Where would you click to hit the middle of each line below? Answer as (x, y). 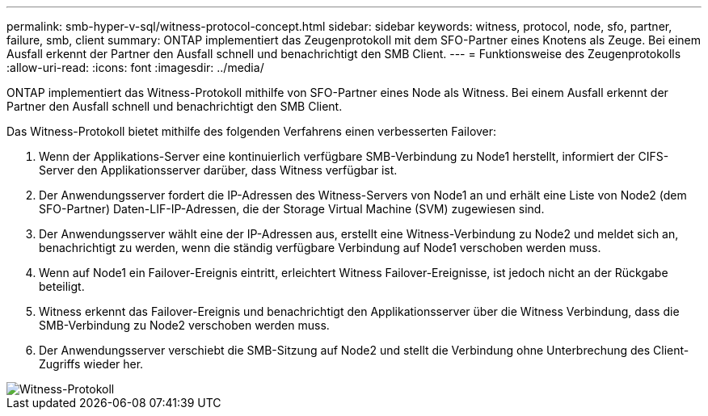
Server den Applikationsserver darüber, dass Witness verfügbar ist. (218, 170)
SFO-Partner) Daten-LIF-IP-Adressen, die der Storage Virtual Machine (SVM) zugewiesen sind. (292, 209)
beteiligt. (62, 286)
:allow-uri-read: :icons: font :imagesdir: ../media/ (135, 67)
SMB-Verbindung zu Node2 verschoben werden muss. (184, 325)
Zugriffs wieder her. (91, 364)
